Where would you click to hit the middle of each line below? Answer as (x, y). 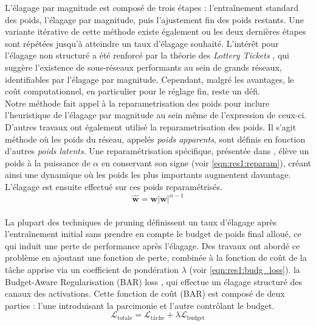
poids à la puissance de (48, 162)
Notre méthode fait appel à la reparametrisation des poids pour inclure (137, 103)
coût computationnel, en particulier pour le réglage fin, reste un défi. (132, 91)
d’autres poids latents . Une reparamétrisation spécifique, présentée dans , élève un (157, 151)
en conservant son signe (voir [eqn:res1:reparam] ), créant (206, 162)
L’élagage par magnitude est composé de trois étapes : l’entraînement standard (152, 7)
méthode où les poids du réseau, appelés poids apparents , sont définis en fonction (155, 139)
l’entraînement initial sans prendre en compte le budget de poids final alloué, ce (153, 234)
